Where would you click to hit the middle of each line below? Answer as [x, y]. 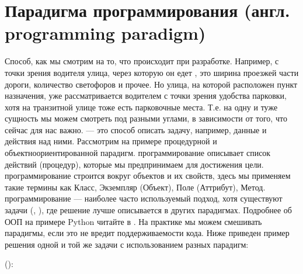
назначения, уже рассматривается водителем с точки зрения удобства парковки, [146, 96]
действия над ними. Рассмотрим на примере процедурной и [111, 141]
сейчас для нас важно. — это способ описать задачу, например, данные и [136, 129]
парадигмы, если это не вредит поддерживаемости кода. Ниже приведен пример [147, 233]
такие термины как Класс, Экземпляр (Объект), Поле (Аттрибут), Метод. [135, 187]
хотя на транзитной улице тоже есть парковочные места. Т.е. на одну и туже [141, 107]
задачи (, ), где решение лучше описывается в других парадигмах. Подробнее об [148, 210]
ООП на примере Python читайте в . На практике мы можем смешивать [133, 221]
